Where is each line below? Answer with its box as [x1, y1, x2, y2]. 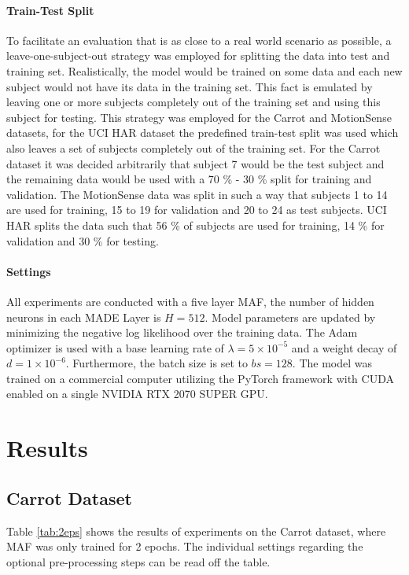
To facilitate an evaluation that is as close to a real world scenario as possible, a [6, 31, 392, 48]
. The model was [292, 355, 373, 371]
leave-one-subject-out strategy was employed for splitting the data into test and [6, 47, 390, 64]
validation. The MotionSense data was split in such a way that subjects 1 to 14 [6, 186, 388, 202]
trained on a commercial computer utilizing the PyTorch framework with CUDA [6, 370, 394, 386]
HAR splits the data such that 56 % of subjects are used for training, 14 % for [6, 216, 385, 233]
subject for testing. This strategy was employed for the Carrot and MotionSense [6, 109, 392, 125]
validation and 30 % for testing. [6, 232, 159, 249]
